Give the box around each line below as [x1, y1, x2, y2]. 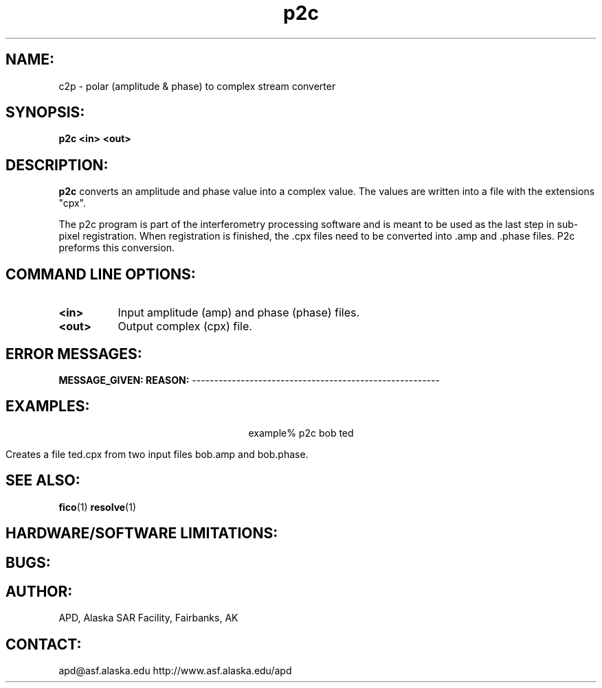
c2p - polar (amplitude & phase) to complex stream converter [58, 80, 336, 92]
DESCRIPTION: [5, 156, 109, 174]
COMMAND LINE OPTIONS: [5, 265, 196, 283]
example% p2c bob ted [248, 426, 354, 439]
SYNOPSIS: [5, 104, 85, 122]
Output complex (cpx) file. [118, 319, 252, 334]
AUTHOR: [5, 582, 73, 600]
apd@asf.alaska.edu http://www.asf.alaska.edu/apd [58, 665, 292, 677]
